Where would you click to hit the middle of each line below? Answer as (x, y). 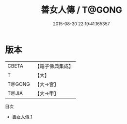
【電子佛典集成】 (54, 66)
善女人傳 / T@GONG (81, 10)
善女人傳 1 (22, 117)
